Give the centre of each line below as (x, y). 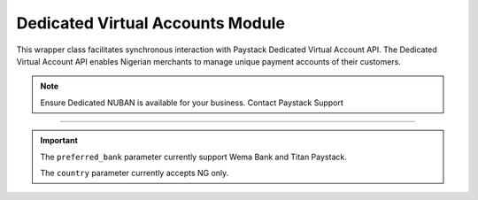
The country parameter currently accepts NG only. (135, 173)
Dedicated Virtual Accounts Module (150, 23)
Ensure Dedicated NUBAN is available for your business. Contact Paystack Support (192, 103)
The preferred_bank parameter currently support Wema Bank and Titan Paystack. (193, 157)
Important (59, 141)
